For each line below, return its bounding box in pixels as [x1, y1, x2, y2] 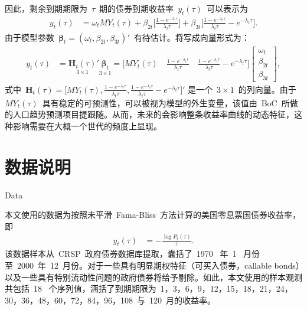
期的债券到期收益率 [99, 2, 174, 14]
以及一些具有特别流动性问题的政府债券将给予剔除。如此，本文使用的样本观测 [5, 270, 302, 283]
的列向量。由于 [238, 83, 296, 95]
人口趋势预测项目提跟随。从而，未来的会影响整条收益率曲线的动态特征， [12, 108, 294, 120]
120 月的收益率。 [149, 293, 215, 306]
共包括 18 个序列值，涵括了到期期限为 [5, 282, 156, 295]
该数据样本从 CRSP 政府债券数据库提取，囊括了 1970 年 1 [5, 247, 237, 260]
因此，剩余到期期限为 [5, 2, 87, 14]
